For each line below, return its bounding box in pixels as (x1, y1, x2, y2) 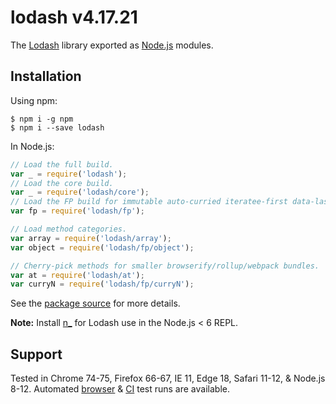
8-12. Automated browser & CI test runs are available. (10, 383, 230, 395)
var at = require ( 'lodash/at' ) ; (10, 270, 145, 280)
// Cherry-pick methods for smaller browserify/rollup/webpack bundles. (10, 261, 320, 271)
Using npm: (10, 94, 58, 106)
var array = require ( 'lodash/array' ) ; (10, 233, 172, 243)
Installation (10, 68, 82, 85)
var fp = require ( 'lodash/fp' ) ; (10, 206, 145, 216)
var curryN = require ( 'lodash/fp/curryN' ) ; (10, 279, 195, 290)
